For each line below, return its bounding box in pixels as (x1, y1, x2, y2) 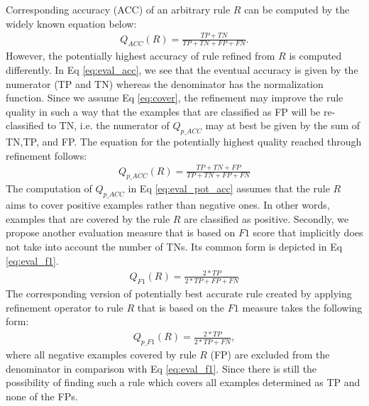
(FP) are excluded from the (210, 347, 330, 362)
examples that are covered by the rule (6, 211, 170, 226)
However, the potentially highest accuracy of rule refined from (6, 48, 275, 63)
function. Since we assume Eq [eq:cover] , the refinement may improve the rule (6, 90, 343, 105)
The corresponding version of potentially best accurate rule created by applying (6, 286, 352, 301)
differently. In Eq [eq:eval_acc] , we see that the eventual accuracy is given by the (6, 62, 358, 77)
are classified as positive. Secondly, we (184, 211, 349, 226)
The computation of (6, 181, 92, 196)
